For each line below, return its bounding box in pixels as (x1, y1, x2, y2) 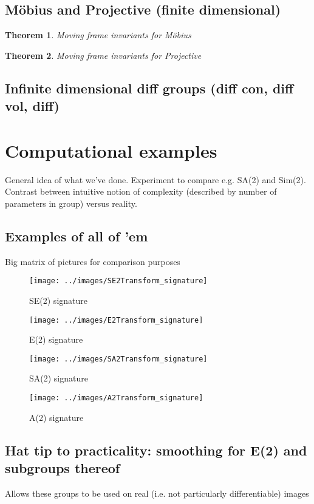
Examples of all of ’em (5, 226, 148, 245)
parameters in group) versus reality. (5, 197, 137, 209)
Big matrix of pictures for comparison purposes (5, 255, 180, 267)
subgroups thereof (5, 459, 120, 477)
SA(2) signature (29, 372, 88, 385)
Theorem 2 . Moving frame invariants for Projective (5, 49, 202, 61)
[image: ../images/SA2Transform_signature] (29, 354, 208, 363)
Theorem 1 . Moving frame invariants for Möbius (5, 29, 191, 41)
